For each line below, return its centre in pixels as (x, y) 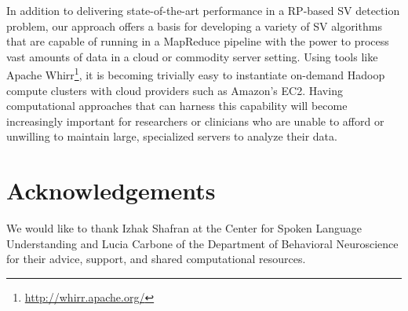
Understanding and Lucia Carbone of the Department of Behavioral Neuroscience (202, 243)
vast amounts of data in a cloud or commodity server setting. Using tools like (192, 56)
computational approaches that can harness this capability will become (177, 106)
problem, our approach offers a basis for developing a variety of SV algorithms (194, 26)
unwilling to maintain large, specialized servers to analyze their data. (172, 136)
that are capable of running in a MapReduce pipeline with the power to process (198, 41)
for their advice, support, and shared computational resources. (156, 259)
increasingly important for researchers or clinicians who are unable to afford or (195, 121)
